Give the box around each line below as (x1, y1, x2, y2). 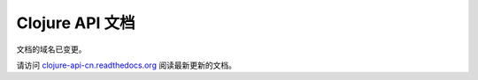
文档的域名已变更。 (16, 44, 87, 55)
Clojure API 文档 (16, 13, 136, 33)
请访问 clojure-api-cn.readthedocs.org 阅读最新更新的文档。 (16, 60, 236, 70)
